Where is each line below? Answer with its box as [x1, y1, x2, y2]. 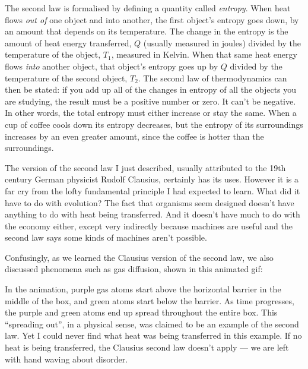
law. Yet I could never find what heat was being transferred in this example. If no [5, 329, 302, 342]
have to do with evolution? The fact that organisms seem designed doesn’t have [5, 196, 294, 209]
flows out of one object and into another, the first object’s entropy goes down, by [5, 13, 299, 26]
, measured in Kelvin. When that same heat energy [111, 48, 297, 61]
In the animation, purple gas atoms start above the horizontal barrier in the [5, 283, 281, 295]
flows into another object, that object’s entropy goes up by [5, 59, 218, 72]
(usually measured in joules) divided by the [143, 36, 301, 49]
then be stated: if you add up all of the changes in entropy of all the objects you [5, 83, 297, 96]
